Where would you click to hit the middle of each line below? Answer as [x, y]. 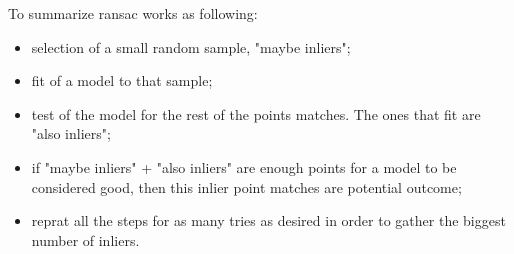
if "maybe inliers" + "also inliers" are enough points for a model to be [244, 166]
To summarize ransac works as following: [133, 13]
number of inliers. [85, 239]
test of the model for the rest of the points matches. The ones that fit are [256, 113]
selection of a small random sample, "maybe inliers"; [191, 46]
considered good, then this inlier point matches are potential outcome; [246, 186]
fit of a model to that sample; [122, 80]
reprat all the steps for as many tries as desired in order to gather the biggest [268, 220]
